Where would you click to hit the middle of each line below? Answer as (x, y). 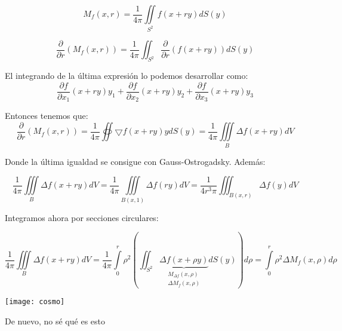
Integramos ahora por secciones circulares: (82, 217)
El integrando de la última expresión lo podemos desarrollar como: (127, 76)
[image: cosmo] (35, 301)
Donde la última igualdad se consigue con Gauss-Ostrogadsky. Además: (135, 161)
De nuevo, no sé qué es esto (55, 321)
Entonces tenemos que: (47, 116)
